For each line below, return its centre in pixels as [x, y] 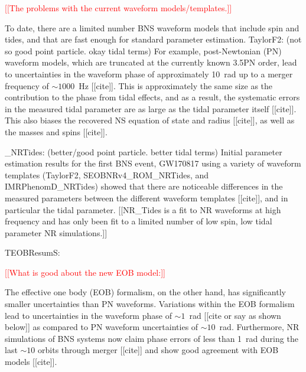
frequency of [27, 85]
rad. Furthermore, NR [259, 327]
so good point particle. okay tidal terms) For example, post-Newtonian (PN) [143, 50]
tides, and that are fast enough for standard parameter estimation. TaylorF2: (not [153, 39]
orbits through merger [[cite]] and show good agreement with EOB [158, 350]
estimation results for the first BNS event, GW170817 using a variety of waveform [153, 163]
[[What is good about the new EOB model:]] [85, 272]
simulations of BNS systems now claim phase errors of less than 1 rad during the [152, 338]
